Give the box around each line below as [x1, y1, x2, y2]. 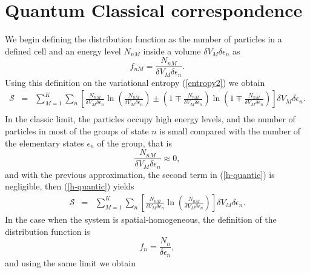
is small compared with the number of [159, 125, 301, 137]
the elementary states [5, 136, 84, 149]
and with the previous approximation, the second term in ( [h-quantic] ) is [5, 168, 275, 180]
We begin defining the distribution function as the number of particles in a [5, 33, 282, 45]
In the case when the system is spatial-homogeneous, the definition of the [5, 213, 277, 225]
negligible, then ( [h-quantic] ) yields [5, 180, 134, 192]
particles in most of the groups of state [5, 125, 149, 137]
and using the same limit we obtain [5, 256, 136, 269]
